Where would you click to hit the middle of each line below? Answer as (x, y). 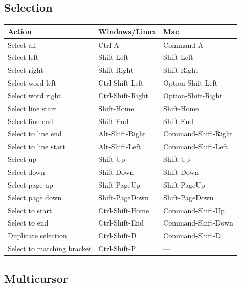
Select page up (30, 184)
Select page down (35, 197)
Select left (23, 57)
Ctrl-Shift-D (117, 235)
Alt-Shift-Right (122, 134)
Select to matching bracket (50, 248)
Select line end (30, 121)
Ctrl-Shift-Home (124, 210)
